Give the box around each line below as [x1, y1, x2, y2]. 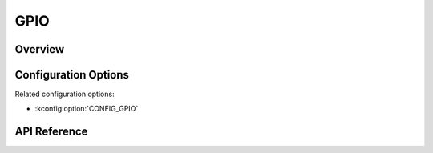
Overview [14, 42, 65, 56]
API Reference [14, 125, 88, 139]
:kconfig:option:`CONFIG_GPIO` [34, 104, 139, 114]
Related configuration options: [14, 89, 115, 99]
